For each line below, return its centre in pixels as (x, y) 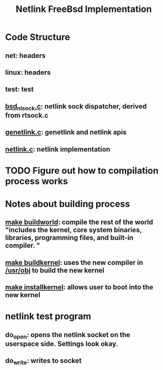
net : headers (25, 56)
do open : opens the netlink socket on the (68, 335)
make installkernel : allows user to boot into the (79, 287)
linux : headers (28, 72)
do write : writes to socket (43, 362)
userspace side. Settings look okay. (62, 344)
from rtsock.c (27, 115)
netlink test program (48, 316)
